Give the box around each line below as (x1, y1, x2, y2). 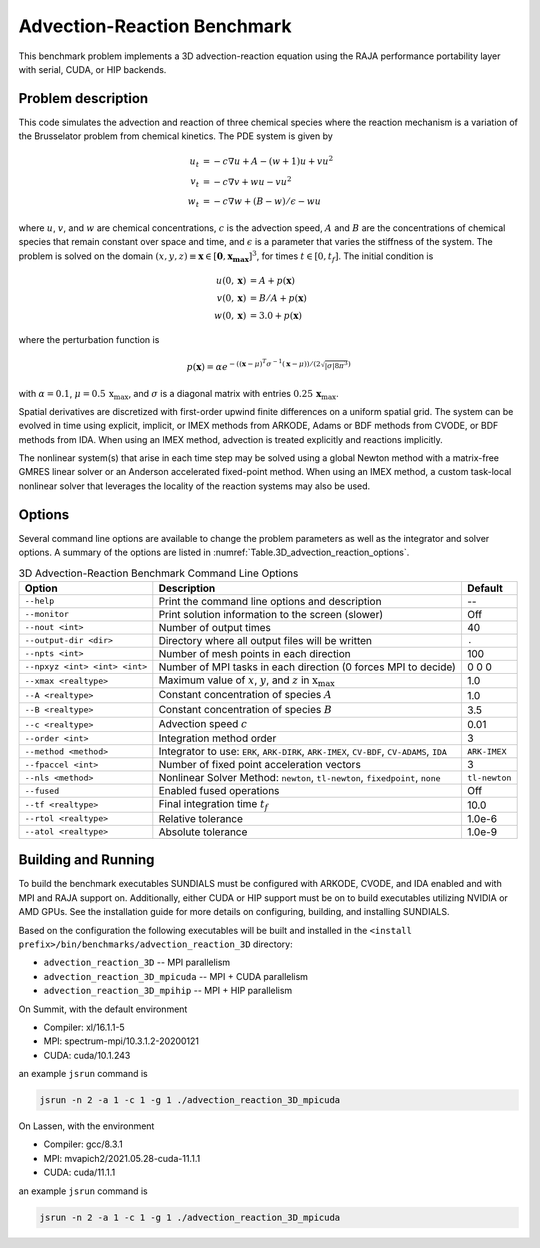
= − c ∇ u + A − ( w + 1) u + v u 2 (202, 154, 334, 167)
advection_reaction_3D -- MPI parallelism (43, 956, 231, 969)
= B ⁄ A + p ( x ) (249, 292, 307, 304)
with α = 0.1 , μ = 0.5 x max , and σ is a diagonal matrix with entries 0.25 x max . (18, 387, 339, 402)
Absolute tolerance (158, 825, 248, 839)
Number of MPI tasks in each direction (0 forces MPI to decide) (158, 660, 457, 674)
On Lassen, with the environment (18, 1120, 155, 1132)
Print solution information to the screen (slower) (158, 607, 384, 621)
